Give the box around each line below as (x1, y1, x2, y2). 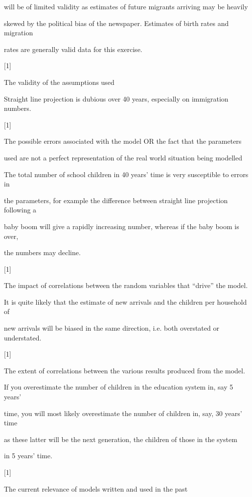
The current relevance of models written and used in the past (4, 483, 188, 494)
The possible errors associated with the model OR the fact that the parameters (4, 136, 242, 146)
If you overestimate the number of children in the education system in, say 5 (4, 382, 233, 392)
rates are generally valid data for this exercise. (4, 44, 142, 54)
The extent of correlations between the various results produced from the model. (4, 365, 245, 375)
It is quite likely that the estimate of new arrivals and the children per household (4, 296, 247, 307)
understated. (4, 332, 42, 342)
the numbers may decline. (4, 247, 81, 258)
